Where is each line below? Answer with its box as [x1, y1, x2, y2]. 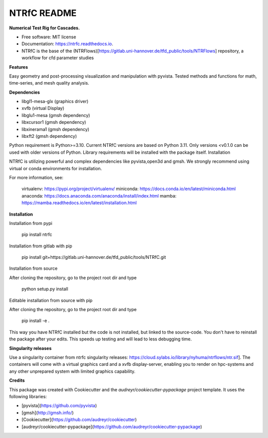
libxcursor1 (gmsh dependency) [21, 119, 86, 125]
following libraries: [9, 393, 47, 399]
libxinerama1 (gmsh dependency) [21, 126, 89, 132]
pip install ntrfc [21, 231, 52, 237]
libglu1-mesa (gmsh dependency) [21, 112, 90, 118]
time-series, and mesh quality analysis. [9, 80, 89, 86]
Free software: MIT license [21, 34, 76, 40]
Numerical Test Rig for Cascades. [9, 25, 80, 31]
